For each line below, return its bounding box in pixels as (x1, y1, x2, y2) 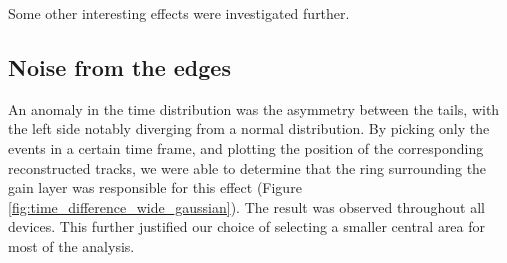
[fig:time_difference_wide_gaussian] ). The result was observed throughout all (8, 196, 485, 217)
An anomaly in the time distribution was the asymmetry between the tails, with (8, 98, 500, 119)
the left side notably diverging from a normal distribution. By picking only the (8, 118, 490, 139)
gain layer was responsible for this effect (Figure (8, 177, 302, 198)
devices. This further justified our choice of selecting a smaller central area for (8, 216, 486, 237)
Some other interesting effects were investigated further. (8, 3, 350, 23)
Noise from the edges (8, 51, 231, 82)
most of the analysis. (8, 235, 135, 256)
